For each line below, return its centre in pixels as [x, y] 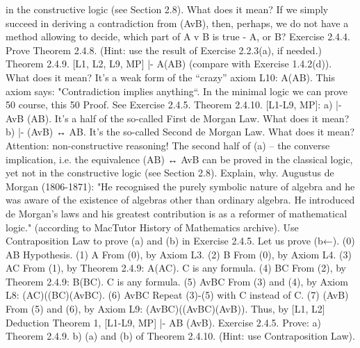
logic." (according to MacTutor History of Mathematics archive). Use [152, 227]
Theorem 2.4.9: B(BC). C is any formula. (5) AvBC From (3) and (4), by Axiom [177, 281]
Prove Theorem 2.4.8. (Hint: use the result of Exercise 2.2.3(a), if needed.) [164, 50]
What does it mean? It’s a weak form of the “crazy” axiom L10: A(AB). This [170, 77]
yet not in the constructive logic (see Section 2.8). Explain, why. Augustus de [170, 173]
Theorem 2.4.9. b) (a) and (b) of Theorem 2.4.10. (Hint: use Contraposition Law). [180, 336]
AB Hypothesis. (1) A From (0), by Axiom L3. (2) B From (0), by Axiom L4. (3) [179, 254]
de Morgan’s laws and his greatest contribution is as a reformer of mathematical [177, 213]
